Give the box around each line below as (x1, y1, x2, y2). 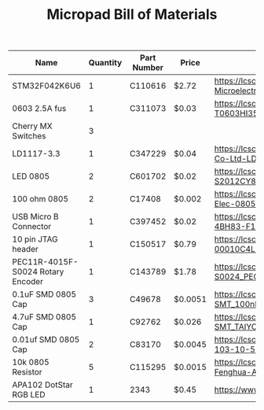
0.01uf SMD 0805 (12, 334, 80, 345)
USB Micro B (12, 211, 59, 222)
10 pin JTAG (12, 234, 58, 245)
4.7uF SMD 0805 (12, 312, 77, 323)
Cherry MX (12, 120, 53, 131)
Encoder (12, 276, 43, 287)
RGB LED (12, 390, 46, 401)
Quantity (88, 57, 123, 68)
